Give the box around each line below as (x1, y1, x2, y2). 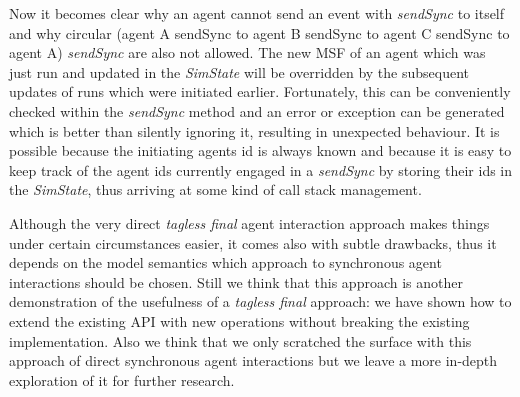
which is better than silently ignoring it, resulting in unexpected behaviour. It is (9, 120, 500, 141)
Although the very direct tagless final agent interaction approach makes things (9, 212, 490, 233)
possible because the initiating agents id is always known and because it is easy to (9, 140, 512, 161)
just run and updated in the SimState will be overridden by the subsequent (9, 61, 470, 82)
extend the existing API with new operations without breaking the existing (9, 310, 470, 331)
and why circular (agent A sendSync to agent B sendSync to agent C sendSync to (9, 22, 510, 43)
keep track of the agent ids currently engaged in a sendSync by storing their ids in (9, 159, 513, 180)
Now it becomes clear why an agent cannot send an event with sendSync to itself (9, 3, 505, 23)
